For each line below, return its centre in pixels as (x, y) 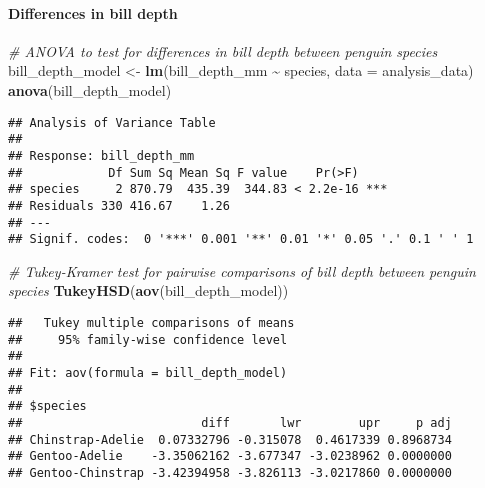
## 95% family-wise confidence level (148, 339)
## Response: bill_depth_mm (101, 155)
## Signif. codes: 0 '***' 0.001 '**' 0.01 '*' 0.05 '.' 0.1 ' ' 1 (241, 239)
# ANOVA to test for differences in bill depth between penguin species (223, 50)
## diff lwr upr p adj (230, 422)
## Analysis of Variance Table (112, 122)
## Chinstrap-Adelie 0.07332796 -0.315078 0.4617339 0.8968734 (230, 439)
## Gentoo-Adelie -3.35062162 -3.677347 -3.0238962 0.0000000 (230, 456)
